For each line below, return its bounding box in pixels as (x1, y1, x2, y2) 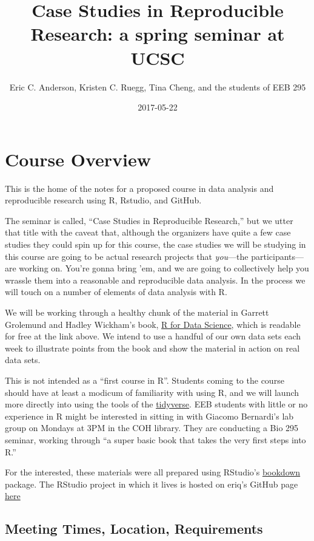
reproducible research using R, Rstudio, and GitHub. (5, 194, 202, 206)
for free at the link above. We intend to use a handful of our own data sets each (5, 330, 301, 342)
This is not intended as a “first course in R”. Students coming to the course (5, 373, 284, 386)
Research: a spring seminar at (30, 21, 285, 46)
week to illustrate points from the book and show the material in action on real (5, 341, 300, 354)
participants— (251, 250, 304, 262)
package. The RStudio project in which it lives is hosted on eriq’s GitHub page (5, 477, 298, 490)
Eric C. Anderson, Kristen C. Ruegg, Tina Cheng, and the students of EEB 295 (9, 80, 306, 93)
